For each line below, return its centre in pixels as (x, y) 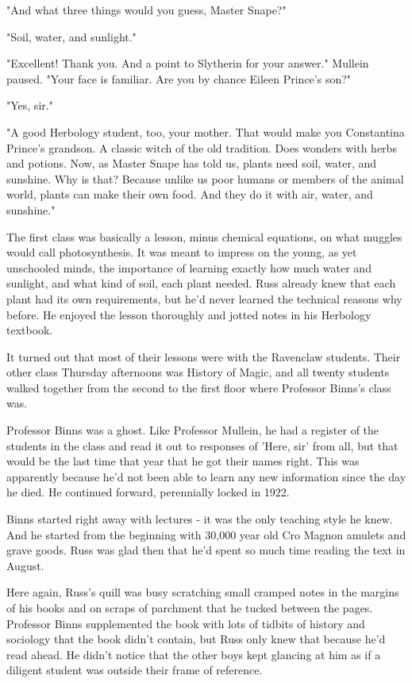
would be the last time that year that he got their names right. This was (183, 461)
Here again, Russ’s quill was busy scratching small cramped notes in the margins (203, 592)
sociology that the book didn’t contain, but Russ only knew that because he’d (196, 639)
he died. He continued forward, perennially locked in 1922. (148, 492)
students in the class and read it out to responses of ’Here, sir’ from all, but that (202, 445)
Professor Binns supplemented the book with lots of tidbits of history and (186, 623)
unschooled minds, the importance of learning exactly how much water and (189, 267)
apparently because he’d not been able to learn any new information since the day (206, 476)
